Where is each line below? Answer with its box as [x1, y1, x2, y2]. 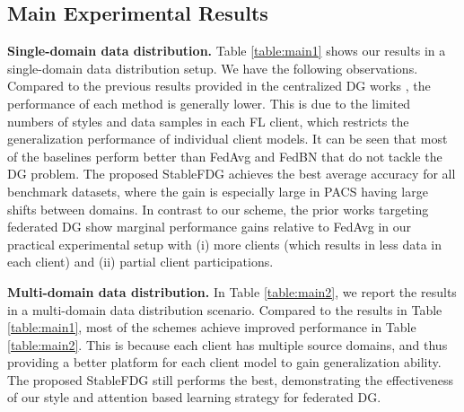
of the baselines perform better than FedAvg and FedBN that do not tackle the [7, 146, 442, 165]
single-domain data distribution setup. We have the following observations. [7, 58, 418, 77]
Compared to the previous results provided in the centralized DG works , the [7, 76, 431, 95]
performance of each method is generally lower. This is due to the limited [7, 93, 411, 112]
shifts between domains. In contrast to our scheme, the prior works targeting [7, 199, 429, 218]
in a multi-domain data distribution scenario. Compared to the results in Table [7, 300, 442, 319]
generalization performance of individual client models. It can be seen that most [7, 129, 448, 148]
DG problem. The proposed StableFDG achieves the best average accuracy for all [7, 164, 456, 183]
